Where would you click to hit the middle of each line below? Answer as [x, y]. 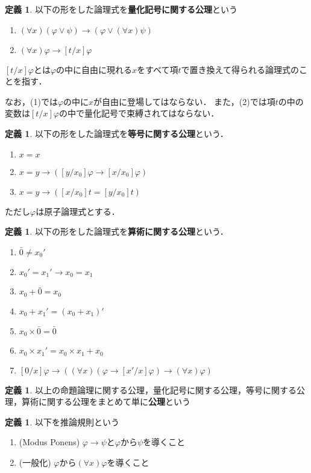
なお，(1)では [31, 101]
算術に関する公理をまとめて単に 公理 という [106, 402]
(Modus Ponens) [49, 442]
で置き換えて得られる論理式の [240, 69]
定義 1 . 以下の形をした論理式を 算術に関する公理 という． [117, 231]
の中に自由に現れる [94, 69]
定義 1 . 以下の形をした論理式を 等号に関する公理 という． [117, 133]
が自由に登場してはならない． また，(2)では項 [184, 101]
